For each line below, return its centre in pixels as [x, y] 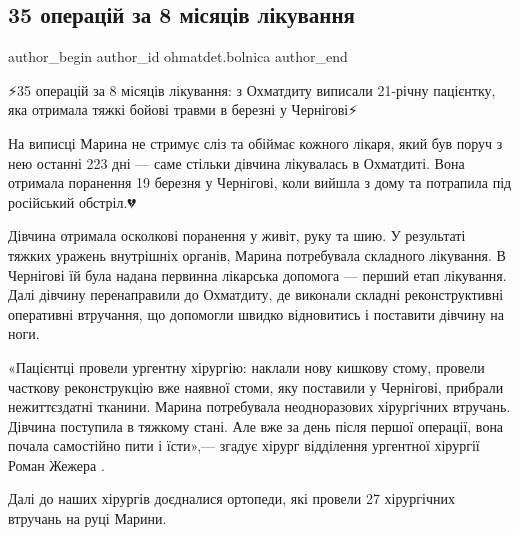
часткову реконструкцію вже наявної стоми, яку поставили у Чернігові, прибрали [256, 386]
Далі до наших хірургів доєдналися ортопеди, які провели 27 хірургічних [231, 498]
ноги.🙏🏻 [28, 333]
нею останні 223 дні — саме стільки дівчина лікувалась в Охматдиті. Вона [236, 162]
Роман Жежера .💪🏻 [60, 464]
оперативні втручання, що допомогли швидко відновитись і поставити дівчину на [256, 313]
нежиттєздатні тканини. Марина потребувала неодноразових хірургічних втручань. [259, 406]
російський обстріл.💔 [72, 201]
